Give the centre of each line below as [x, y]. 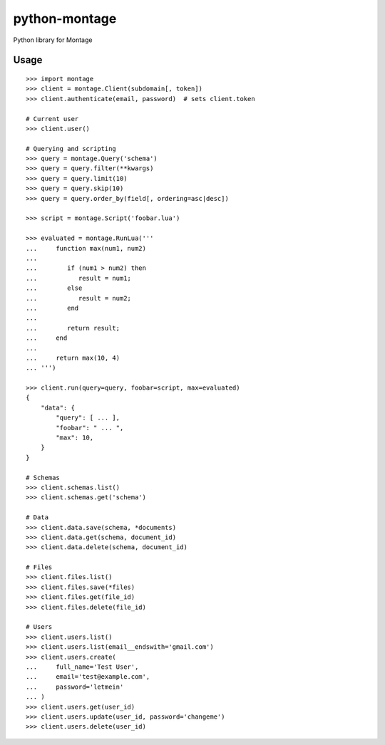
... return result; [73, 328]
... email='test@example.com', [88, 677]
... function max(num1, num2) [86, 248]
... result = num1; [79, 278]
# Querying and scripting [71, 149]
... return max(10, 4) [73, 358]
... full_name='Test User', [82, 667]
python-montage [65, 19]
